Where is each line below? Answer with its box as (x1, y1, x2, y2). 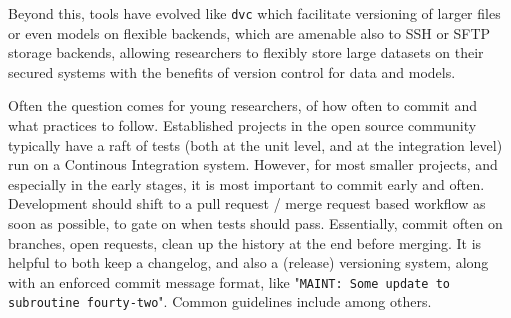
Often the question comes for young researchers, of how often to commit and (8, 95, 478, 116)
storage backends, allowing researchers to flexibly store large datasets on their (8, 42, 484, 63)
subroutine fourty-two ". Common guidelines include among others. (8, 291, 432, 312)
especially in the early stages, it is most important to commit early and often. (8, 173, 485, 194)
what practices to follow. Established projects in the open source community (8, 115, 477, 136)
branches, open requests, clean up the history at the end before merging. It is (8, 232, 482, 253)
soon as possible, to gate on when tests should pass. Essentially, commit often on (8, 213, 503, 233)
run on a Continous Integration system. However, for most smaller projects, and (8, 154, 498, 175)
